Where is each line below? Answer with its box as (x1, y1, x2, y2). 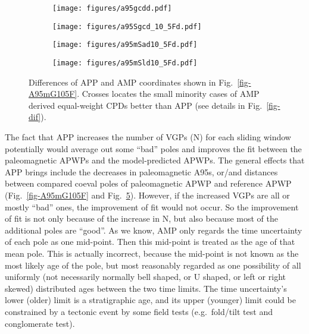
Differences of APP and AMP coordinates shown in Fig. (29, 75, 233, 88)
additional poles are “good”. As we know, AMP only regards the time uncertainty (5, 223, 302, 236)
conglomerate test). (5, 317, 75, 329)
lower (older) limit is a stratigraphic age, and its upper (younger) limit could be (5, 294, 296, 306)
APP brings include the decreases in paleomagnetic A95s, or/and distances (5, 165, 278, 178)
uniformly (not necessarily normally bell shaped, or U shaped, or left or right (5, 270, 286, 283)
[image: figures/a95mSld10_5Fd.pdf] (52, 58, 198, 67)
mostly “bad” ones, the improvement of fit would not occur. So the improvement (5, 200, 299, 213)
